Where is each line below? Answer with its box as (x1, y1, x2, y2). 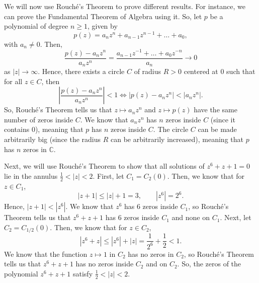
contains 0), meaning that (4, 124, 83, 134)
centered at (184, 66, 218, 77)
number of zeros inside (4, 114, 73, 124)
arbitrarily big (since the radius (4, 134, 101, 145)
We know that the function (4, 248, 88, 259)
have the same (194, 104, 237, 115)
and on (146, 258, 167, 269)
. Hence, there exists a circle (38, 66, 125, 77)
